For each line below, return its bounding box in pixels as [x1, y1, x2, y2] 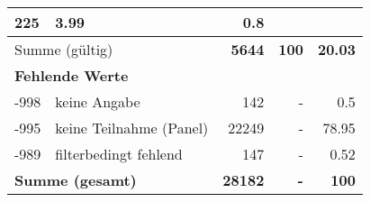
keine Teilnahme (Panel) [55, 117, 209, 138]
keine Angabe [55, 91, 140, 112]
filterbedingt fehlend [55, 143, 183, 164]
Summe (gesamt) [14, 170, 137, 190]
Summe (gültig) [14, 39, 113, 60]
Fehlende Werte [14, 65, 129, 86]
